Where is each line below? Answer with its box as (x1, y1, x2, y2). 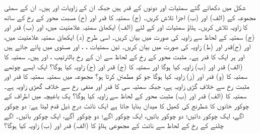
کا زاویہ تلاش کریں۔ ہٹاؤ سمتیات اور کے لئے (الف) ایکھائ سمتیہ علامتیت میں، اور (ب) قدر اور (4, 22, 248, 32)
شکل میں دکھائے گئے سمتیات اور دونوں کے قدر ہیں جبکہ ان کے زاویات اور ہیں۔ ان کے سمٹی (4, 2, 246, 12)
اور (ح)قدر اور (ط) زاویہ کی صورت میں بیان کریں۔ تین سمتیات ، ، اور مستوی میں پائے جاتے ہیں (4, 41, 251, 52)
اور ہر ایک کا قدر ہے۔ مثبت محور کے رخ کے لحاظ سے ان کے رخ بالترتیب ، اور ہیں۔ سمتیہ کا (4, 51, 245, 61)
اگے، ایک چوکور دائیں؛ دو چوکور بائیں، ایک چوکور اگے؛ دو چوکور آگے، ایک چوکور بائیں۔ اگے (4, 110, 244, 120)
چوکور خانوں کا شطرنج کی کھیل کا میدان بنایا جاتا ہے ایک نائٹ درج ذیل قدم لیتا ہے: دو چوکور (4, 100, 249, 110)
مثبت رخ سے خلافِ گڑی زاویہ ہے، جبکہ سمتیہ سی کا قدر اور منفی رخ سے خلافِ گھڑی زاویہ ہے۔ (4, 80, 249, 91)
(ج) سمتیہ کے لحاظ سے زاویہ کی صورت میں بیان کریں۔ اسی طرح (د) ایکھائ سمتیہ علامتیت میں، (4, 31, 255, 42)
